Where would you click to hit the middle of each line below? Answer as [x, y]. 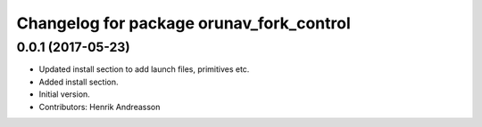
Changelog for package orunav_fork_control [184, 23]
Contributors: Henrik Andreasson [100, 107]
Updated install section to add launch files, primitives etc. [144, 69]
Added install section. [79, 82]
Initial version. [65, 94]
